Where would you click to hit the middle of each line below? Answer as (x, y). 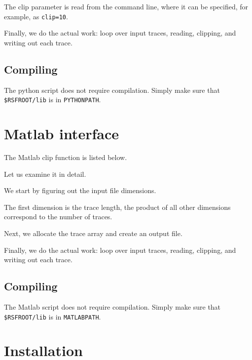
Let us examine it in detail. (45, 174)
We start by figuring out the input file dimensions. (80, 190)
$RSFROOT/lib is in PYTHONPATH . (53, 100)
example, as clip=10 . (36, 16)
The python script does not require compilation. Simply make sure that (112, 90)
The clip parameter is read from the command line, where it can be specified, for (126, 6)
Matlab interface (61, 134)
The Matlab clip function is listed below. (66, 157)
